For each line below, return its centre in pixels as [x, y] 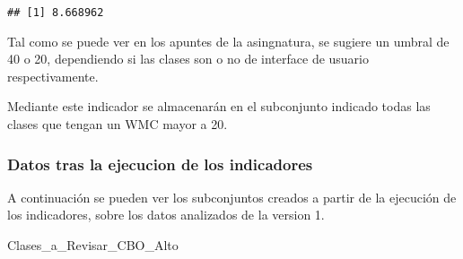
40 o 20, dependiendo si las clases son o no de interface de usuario [188, 59]
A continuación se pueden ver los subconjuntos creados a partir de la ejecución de [232, 197]
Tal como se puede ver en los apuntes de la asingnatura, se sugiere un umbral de [228, 41]
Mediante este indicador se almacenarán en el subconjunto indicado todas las [219, 106]
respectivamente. [53, 76]
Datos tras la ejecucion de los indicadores [160, 164]
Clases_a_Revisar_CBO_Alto [93, 245]
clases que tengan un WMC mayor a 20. [118, 124]
